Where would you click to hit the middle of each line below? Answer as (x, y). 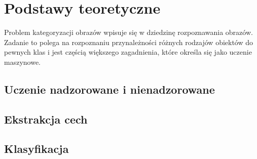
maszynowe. (23, 62)
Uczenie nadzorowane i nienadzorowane (109, 89)
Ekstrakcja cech (46, 119)
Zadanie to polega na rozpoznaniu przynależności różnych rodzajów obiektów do (129, 42)
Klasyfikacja (36, 149)
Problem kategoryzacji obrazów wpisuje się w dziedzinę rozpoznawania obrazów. (128, 32)
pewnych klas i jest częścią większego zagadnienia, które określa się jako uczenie (128, 52)
